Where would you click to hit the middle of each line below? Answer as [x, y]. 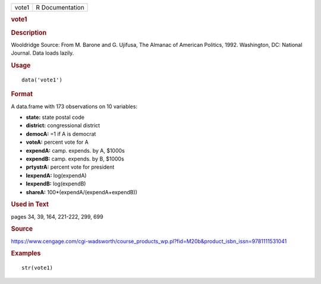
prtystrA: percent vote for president [70, 167]
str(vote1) [37, 268]
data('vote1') [42, 80]
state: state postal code [55, 117]
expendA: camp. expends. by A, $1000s [75, 150]
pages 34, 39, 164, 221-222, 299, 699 [57, 216]
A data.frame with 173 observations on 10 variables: [74, 106]
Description [29, 33]
